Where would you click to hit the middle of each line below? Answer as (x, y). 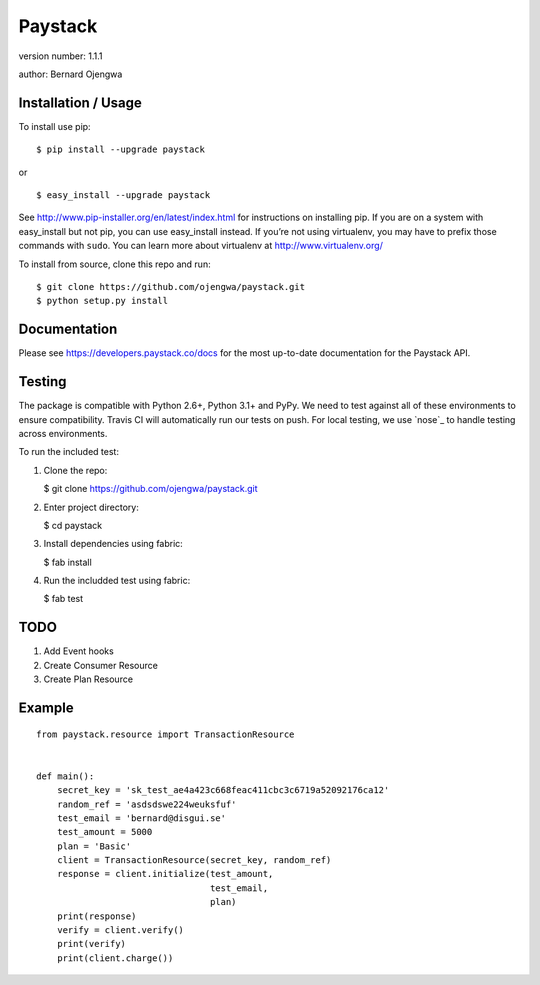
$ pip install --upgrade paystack (120, 149)
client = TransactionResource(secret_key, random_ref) (194, 860)
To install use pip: (54, 126)
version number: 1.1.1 (60, 56)
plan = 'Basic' (94, 846)
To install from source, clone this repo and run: (114, 264)
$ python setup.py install (102, 301)
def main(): (65, 776)
